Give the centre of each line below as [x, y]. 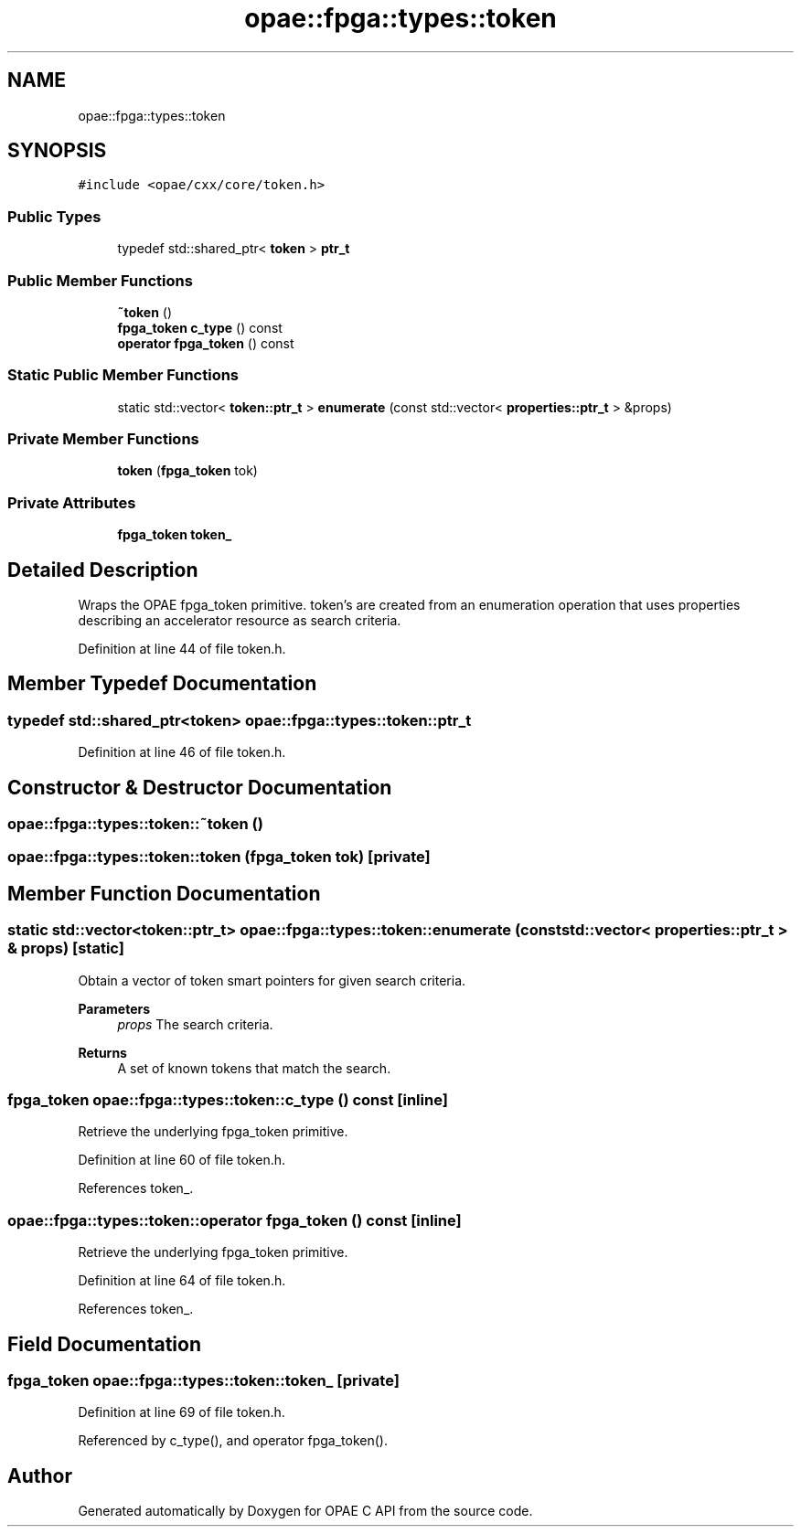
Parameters [114, 1008]
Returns [102, 1052]
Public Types [54, 216]
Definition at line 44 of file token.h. [182, 649]
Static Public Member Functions [123, 375]
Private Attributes [72, 502]
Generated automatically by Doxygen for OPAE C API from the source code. [305, 1511]
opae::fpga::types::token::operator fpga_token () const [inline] [235, 1220]
